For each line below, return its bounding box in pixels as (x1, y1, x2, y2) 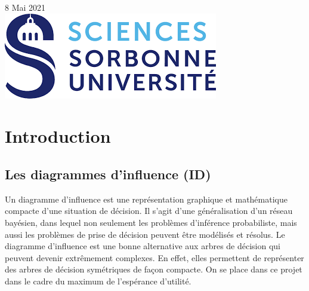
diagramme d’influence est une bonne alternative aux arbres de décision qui (5, 240, 281, 252)
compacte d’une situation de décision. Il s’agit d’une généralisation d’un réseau (5, 204, 293, 217)
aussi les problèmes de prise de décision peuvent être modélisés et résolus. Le (5, 228, 285, 240)
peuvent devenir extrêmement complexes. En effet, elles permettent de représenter (5, 251, 304, 264)
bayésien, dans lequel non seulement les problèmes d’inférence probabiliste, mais (5, 216, 297, 228)
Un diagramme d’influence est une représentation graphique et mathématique (5, 192, 288, 205)
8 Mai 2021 (5, 1, 46, 13)
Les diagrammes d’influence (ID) (5, 164, 211, 183)
